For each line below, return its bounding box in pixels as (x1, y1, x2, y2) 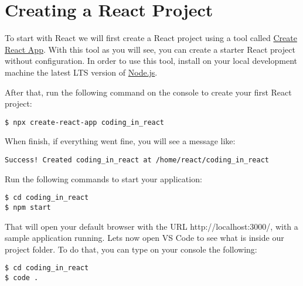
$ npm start (5, 203, 51, 212)
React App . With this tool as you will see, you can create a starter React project (5, 43, 295, 55)
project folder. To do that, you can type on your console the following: (5, 243, 257, 255)
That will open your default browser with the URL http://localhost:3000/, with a (5, 220, 298, 232)
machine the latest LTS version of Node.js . (5, 66, 158, 78)
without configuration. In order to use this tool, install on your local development (5, 55, 297, 67)
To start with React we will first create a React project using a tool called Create (5, 32, 297, 44)
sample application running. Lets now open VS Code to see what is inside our (5, 231, 284, 244)
